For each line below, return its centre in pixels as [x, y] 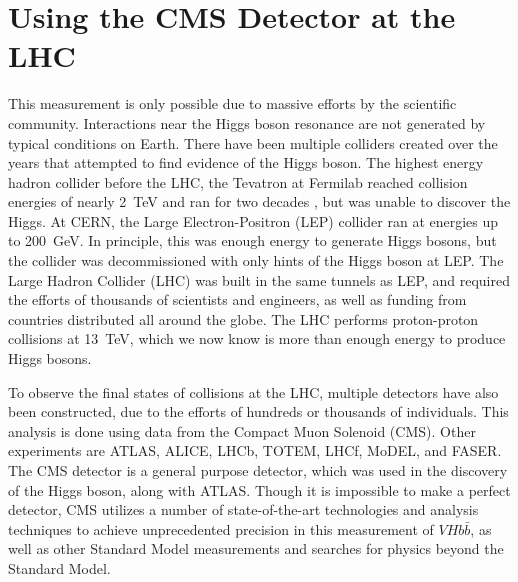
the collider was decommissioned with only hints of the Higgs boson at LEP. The [256, 260]
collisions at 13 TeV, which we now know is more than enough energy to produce [257, 338]
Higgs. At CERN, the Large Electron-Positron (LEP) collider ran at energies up [253, 220]
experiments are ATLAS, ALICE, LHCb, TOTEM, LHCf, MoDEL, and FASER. [255, 450]
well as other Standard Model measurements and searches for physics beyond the [256, 548]
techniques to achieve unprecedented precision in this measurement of [221, 528]
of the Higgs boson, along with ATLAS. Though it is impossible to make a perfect [259, 489]
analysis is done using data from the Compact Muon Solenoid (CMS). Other [242, 430]
